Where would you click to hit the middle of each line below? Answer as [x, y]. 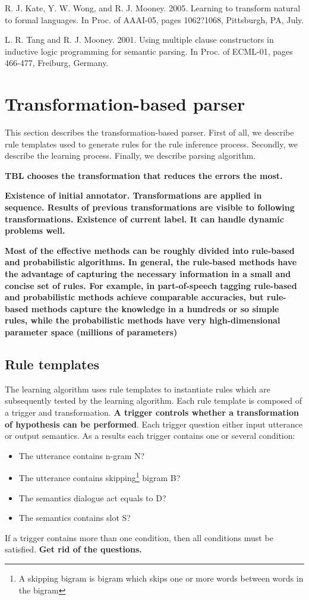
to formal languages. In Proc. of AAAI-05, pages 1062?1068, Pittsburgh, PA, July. [154, 19]
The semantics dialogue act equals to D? [92, 497]
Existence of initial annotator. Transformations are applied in [133, 195]
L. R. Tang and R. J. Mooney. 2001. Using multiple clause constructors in [139, 40]
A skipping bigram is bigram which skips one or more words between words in [161, 578]
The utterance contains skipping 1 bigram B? [100, 477]
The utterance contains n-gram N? [82, 455]
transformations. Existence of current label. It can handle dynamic [144, 219]
